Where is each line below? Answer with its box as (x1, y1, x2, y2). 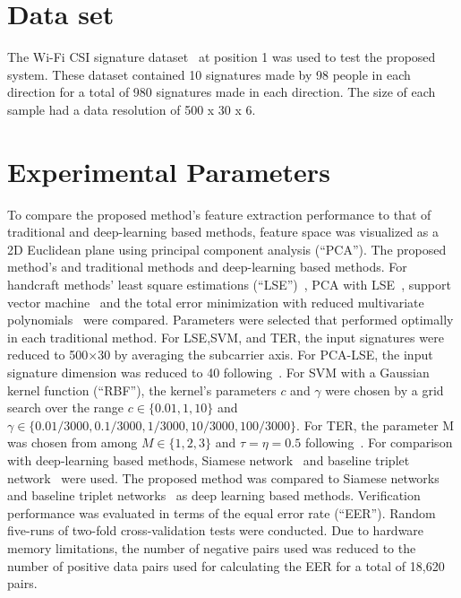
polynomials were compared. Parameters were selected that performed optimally (7, 310, 454, 329)
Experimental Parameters (7, 152, 330, 189)
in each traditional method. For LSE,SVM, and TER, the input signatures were (7, 327, 444, 346)
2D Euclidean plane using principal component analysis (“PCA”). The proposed (7, 239, 447, 258)
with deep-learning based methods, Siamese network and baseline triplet (7, 450, 410, 469)
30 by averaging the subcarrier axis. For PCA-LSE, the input (98, 345, 433, 364)
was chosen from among (7, 433, 138, 452)
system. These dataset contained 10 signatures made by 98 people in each (7, 65, 411, 83)
